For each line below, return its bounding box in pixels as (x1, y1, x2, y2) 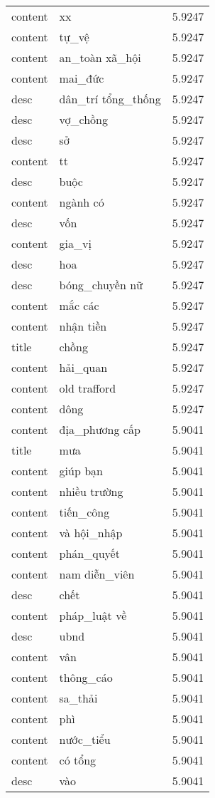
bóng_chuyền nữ (59, 276, 143, 293)
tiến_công (59, 504, 110, 520)
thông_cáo (59, 669, 113, 685)
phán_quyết (59, 545, 120, 561)
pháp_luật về (59, 607, 127, 623)
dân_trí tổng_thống (59, 90, 161, 107)
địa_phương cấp (59, 421, 140, 437)
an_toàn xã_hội (59, 49, 141, 66)
